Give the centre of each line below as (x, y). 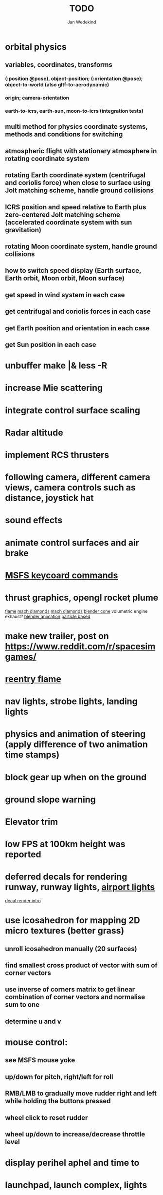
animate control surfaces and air (72, 543)
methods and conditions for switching (64, 134)
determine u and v (33, 1021)
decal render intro (23, 901)
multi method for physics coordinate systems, (76, 127)
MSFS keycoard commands (62, 575)
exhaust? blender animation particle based (48, 616)
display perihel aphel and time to (72, 1163)
